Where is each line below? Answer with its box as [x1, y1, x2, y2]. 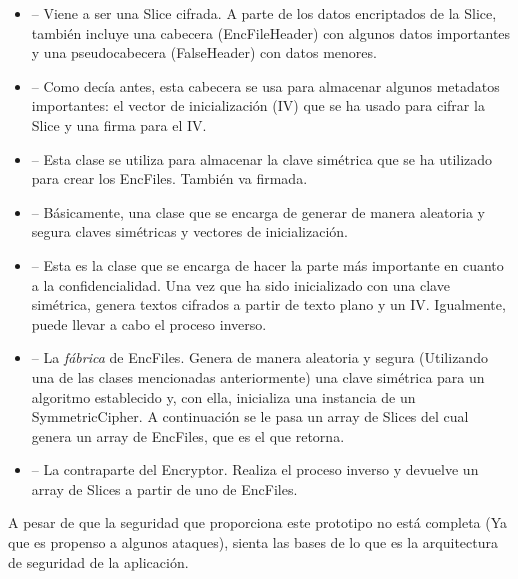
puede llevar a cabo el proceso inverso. [31, 313, 267, 334]
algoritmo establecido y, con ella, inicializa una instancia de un [31, 386, 416, 407]
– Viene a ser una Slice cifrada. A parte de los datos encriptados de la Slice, [31, 3, 497, 23]
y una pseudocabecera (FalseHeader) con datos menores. [31, 42, 377, 63]
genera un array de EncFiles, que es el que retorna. [31, 425, 345, 446]
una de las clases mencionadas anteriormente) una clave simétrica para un [31, 366, 485, 387]
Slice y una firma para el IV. [31, 114, 207, 135]
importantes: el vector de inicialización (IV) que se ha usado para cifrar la [31, 95, 485, 116]
